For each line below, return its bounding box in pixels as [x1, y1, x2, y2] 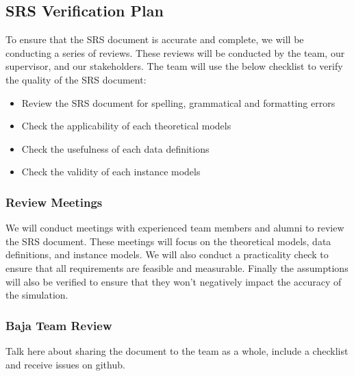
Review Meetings [5, 193, 103, 210]
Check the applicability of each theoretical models [21, 118, 231, 133]
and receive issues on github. [5, 357, 125, 371]
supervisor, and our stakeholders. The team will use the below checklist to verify [5, 59, 343, 73]
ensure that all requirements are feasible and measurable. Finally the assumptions [5, 260, 349, 275]
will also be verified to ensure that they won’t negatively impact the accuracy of [5, 274, 342, 288]
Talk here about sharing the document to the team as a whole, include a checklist [5, 343, 349, 358]
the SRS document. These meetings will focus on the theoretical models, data [5, 234, 331, 248]
